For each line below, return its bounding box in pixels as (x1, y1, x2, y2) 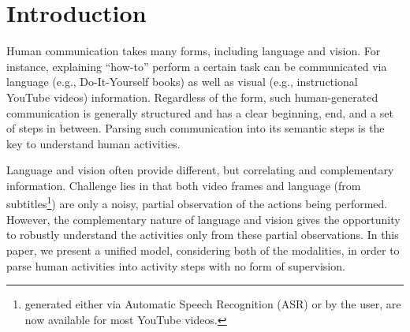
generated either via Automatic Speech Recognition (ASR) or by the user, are (24, 296, 401, 312)
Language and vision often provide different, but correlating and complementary (6, 162, 394, 178)
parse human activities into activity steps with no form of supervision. (6, 257, 345, 274)
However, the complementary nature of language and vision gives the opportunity (6, 211, 401, 227)
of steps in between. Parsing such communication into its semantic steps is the (6, 120, 385, 136)
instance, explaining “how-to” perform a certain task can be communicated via (6, 58, 387, 74)
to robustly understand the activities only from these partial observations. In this (6, 226, 399, 243)
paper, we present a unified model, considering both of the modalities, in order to (6, 241, 400, 258)
